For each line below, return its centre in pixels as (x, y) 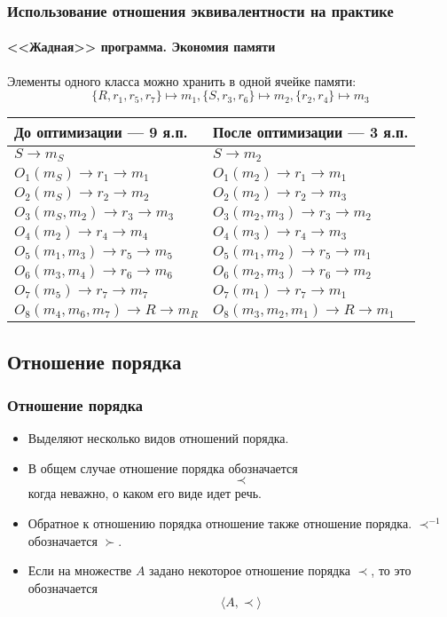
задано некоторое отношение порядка (250, 570)
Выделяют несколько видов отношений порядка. (158, 438)
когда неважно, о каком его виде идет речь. (145, 493)
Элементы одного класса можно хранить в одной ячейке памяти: (182, 80)
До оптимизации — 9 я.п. (101, 132)
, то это (391, 570)
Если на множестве (80, 570)
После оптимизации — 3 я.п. (310, 132)
